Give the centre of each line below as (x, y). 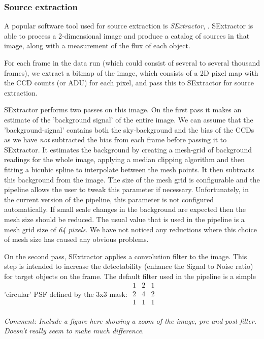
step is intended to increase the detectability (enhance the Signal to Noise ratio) (129, 266)
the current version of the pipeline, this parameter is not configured (109, 199)
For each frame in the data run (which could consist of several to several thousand (132, 63)
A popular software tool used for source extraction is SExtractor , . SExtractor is (129, 26)
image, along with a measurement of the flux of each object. (97, 45)
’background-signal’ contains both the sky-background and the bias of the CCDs (129, 129)
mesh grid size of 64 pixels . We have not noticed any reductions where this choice (130, 229)
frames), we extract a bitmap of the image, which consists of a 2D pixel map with (131, 72)
